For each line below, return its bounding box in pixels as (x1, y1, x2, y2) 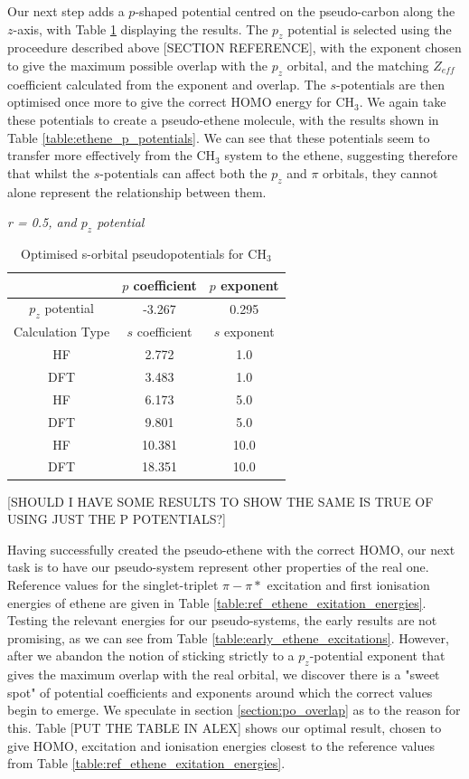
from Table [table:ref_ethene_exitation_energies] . (7, 754, 286, 773)
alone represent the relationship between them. (7, 182, 267, 201)
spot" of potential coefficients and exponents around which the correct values (7, 682, 433, 701)
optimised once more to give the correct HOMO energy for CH (7, 92, 355, 111)
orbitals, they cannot (323, 163, 438, 182)
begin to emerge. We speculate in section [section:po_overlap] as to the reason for (7, 700, 461, 719)
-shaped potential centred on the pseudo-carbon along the (135, 2, 455, 20)
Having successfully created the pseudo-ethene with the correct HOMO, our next (7, 539, 455, 558)
